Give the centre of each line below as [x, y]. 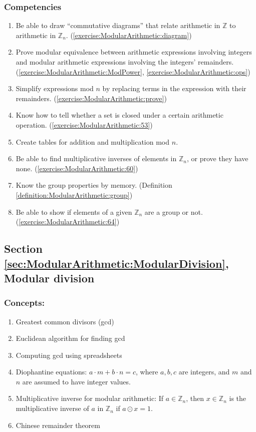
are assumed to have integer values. [76, 381]
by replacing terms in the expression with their [174, 88]
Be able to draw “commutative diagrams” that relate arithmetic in [118, 25]
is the [238, 398]
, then [195, 398]
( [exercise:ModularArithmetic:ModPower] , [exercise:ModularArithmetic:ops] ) [133, 71]
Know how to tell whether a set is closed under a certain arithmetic [119, 115]
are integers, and [204, 372]
